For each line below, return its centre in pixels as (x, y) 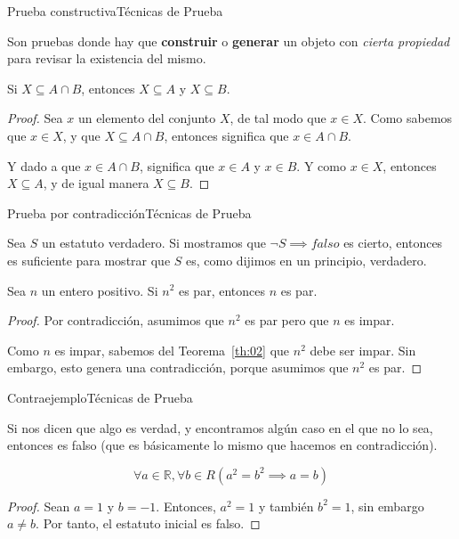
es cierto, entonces (393, 243)
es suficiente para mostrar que (89, 260)
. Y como (321, 165)
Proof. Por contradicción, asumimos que (116, 320)
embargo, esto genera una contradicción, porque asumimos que (178, 367)
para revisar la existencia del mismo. (107, 58)
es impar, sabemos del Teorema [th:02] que (172, 350)
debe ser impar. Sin (363, 350)
